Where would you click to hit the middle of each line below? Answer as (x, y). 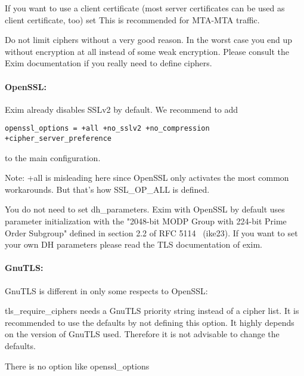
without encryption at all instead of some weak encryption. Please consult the (147, 51)
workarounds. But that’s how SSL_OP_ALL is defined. (107, 189)
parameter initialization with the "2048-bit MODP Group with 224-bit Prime (146, 221)
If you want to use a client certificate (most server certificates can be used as (145, 8)
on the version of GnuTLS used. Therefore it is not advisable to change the (142, 334)
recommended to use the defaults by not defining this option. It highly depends (150, 322)
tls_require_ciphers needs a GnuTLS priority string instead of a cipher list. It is (152, 311)
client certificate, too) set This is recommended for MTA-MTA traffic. (132, 19)
